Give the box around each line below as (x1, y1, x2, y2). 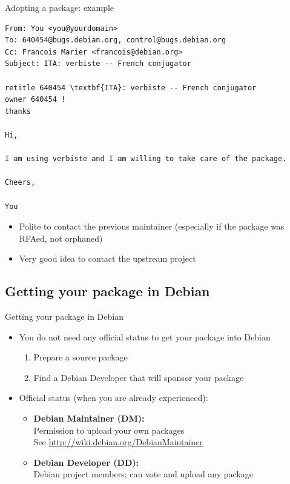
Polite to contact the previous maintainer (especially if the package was (19, 220, 285, 233)
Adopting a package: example (5, 1, 114, 13)
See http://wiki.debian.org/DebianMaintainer (33, 436, 203, 448)
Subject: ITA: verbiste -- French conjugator (5, 59, 191, 68)
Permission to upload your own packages (33, 423, 185, 436)
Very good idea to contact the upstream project (19, 252, 196, 265)
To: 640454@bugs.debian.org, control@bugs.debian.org (5, 36, 226, 45)
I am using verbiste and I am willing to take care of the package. (5, 154, 287, 164)
